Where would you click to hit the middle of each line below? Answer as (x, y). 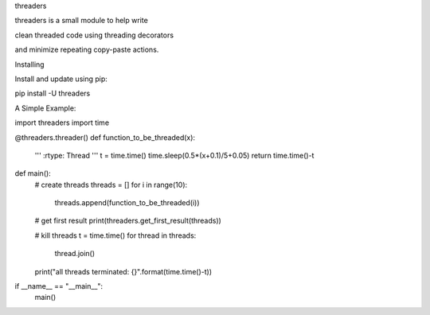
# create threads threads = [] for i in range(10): (111, 185)
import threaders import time (62, 122)
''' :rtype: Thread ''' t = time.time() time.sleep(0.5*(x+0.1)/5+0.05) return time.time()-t (174, 155)
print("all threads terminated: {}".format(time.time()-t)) (123, 271)
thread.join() (75, 254)
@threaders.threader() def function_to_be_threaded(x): (105, 137)
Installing (29, 64)
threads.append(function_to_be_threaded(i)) (127, 203)
